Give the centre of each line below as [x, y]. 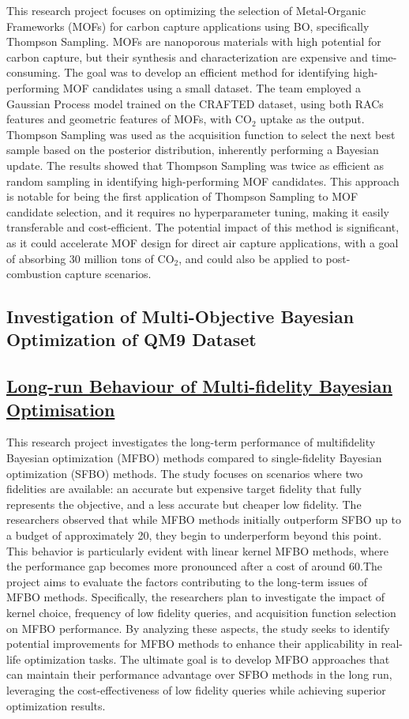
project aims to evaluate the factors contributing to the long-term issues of [187, 581]
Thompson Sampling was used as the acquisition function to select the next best [201, 134]
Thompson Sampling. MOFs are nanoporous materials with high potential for [194, 41]
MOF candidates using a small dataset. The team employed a [212, 87]
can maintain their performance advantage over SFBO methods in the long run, [199, 674]
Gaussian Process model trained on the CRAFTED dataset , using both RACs [195, 103]
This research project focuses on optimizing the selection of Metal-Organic [186, 10]
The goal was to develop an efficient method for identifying [207, 72]
